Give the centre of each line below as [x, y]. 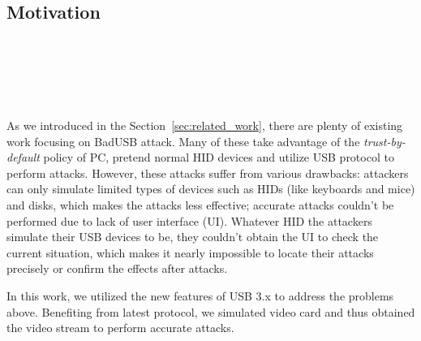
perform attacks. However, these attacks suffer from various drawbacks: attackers [208, 173]
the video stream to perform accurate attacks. [120, 328]
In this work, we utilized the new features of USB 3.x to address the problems [200, 295]
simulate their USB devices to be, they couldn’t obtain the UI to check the [193, 237]
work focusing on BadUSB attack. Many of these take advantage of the [183, 141]
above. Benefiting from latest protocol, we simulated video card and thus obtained [211, 311]
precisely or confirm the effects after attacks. [117, 268]
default [23, 157]
